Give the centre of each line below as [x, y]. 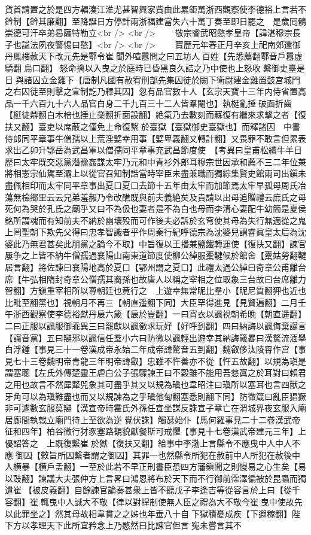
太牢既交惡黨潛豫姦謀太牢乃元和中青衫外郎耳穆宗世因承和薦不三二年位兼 [164, 161]
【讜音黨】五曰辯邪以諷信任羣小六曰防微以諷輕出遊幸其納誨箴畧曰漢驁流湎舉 [155, 337]
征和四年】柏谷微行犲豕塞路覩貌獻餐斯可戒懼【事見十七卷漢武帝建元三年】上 [155, 431]
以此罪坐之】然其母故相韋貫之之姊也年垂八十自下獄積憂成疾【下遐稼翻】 [148, 513]
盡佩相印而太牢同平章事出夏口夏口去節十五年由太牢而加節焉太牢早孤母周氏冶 [155, 185]
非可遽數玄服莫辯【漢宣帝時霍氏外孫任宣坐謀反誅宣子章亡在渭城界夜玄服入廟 [155, 408]
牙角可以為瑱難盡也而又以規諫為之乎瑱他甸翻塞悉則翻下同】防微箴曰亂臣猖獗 [155, 396]
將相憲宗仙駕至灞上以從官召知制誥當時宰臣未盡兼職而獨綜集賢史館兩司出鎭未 [155, 173]
